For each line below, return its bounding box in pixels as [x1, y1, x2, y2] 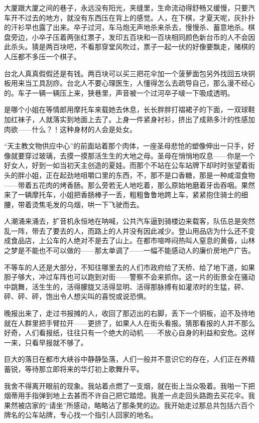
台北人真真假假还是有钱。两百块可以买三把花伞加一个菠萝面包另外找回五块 [4, 68, 248, 78]
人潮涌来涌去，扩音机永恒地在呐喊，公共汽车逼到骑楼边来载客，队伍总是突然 [4, 216, 255, 226]
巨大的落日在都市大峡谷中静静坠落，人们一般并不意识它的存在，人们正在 [4, 354, 241, 364]
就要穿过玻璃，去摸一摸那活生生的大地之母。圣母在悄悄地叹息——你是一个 [10, 150, 255, 160]
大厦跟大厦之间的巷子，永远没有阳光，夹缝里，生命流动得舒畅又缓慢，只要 [4, 2, 248, 12]
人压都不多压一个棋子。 [4, 51, 81, 61]
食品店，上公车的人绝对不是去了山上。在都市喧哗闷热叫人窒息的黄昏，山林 [10, 235, 255, 246]
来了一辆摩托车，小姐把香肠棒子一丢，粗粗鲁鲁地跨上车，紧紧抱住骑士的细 [4, 189, 248, 200]
